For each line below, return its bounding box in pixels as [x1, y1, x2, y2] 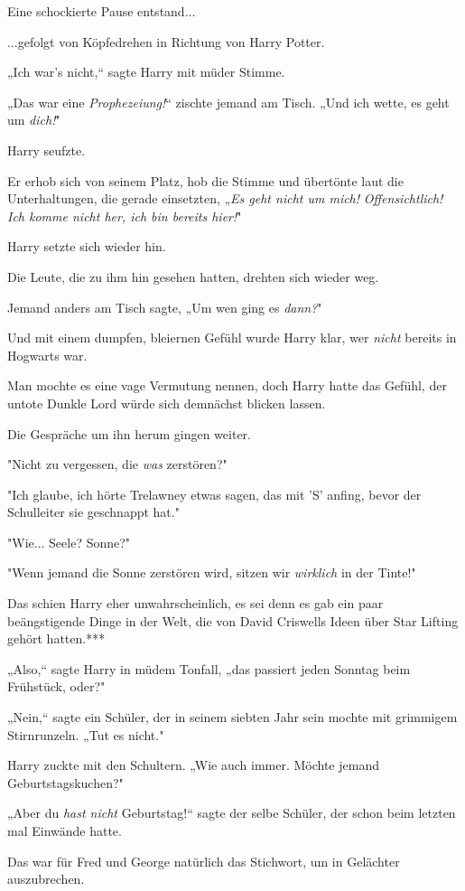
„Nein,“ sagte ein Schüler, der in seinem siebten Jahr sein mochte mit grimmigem [7, 708, 458, 727]
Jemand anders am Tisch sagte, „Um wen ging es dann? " [7, 297, 322, 316]
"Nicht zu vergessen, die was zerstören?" [7, 455, 228, 474]
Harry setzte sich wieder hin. [7, 237, 166, 256]
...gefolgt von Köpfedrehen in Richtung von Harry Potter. [7, 32, 325, 51]
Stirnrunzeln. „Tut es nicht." [7, 725, 164, 744]
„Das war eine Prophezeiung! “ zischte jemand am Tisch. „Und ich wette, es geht [7, 92, 450, 111]
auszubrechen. [7, 869, 85, 888]
